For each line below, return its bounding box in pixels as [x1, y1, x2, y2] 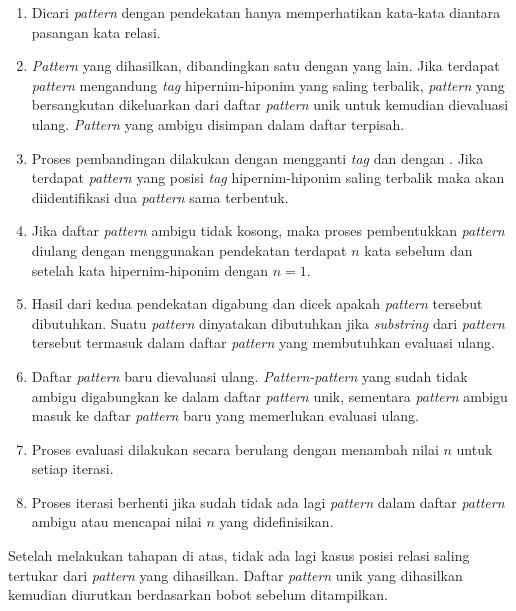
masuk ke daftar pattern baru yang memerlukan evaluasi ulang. [31, 405, 419, 426]
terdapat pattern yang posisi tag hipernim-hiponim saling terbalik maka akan [31, 167, 505, 188]
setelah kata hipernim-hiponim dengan [31, 259, 269, 280]
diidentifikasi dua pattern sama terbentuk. [31, 186, 289, 207]
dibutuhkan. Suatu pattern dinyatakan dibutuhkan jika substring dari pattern [31, 312, 505, 333]
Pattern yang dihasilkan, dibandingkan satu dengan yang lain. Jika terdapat [31, 55, 500, 76]
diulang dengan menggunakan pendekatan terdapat [31, 239, 347, 260]
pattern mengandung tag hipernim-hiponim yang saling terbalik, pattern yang [31, 74, 505, 95]
